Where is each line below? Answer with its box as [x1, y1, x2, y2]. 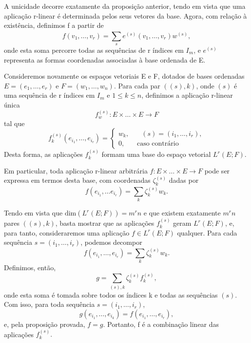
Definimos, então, [4, 262, 56, 272]
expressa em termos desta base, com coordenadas [4, 175, 151, 185]
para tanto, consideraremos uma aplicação [4, 227, 130, 237]
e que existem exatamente [143, 208, 221, 218]
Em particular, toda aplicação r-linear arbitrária [4, 165, 148, 175]
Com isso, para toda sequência [4, 299, 95, 309]
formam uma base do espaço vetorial [101, 149, 211, 159]
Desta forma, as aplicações [4, 149, 83, 159]
